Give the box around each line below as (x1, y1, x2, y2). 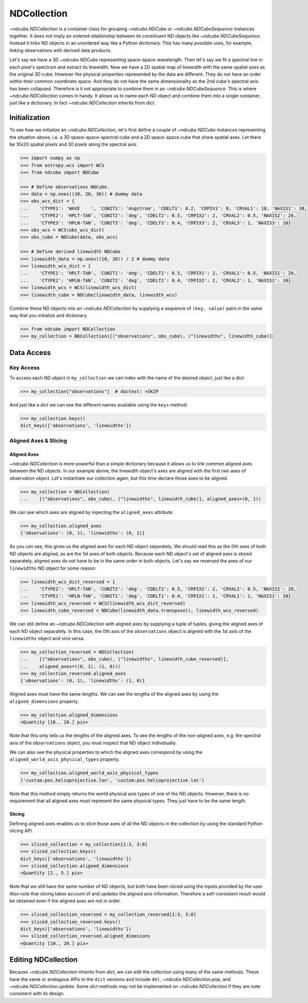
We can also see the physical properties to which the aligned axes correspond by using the (9, 749, 203, 755)
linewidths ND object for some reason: (9, 565, 97, 571)
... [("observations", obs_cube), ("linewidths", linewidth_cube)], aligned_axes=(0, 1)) (20, 496, 261, 502)
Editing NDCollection (9, 955, 78, 964)
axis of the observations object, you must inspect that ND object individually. (9, 740, 177, 746)
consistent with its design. (9, 991, 65, 997)
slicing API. (9, 828, 33, 834)
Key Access (9, 364, 40, 371)
